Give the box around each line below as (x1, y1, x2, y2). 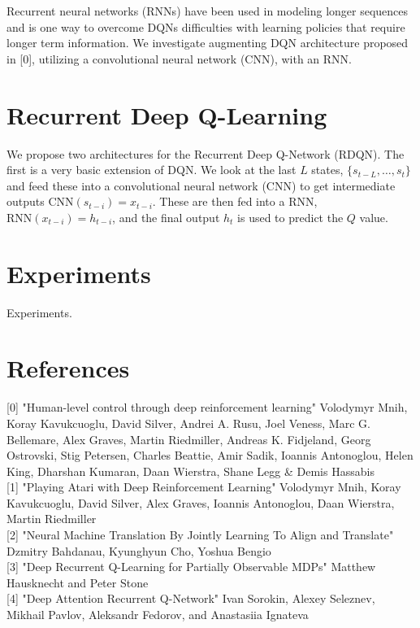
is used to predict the (237, 208, 344, 225)
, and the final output (112, 208, 220, 225)
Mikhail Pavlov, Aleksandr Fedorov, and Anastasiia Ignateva (6, 606, 309, 623)
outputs (6, 193, 45, 210)
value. (359, 208, 388, 225)
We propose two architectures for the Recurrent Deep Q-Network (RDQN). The (6, 145, 405, 162)
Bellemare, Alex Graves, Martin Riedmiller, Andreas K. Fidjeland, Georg (6, 430, 371, 447)
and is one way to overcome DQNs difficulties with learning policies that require (6, 18, 405, 35)
